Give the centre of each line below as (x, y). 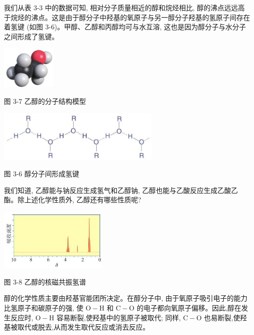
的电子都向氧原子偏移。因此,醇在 (189, 307)
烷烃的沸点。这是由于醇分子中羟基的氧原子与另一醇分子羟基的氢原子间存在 (130, 17)
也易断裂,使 (222, 317)
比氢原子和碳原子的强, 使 (44, 307)
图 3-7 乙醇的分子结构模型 (45, 101)
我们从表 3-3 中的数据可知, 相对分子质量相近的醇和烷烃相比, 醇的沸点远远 (121, 7)
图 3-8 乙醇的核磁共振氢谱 (45, 281)
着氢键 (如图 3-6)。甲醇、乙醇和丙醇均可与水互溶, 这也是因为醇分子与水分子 (125, 27)
